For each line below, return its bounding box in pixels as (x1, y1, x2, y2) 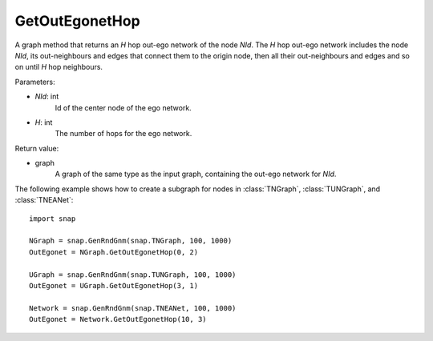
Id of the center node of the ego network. (55, 102, 192, 112)
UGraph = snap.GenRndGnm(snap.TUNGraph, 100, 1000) (29, 270, 237, 279)
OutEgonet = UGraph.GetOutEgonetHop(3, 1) (29, 281, 199, 290)
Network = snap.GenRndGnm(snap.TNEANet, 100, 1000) (29, 303, 237, 312)
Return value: (14, 143, 59, 153)
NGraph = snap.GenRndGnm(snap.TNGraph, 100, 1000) (29, 236, 233, 246)
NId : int (34, 92, 59, 102)
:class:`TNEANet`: (14, 195, 74, 205)
